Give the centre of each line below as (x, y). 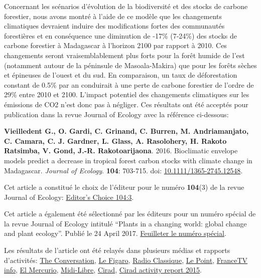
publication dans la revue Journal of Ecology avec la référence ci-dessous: (116, 114)
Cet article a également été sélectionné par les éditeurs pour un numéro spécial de (130, 214)
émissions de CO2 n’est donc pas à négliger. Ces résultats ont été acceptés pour (126, 104)
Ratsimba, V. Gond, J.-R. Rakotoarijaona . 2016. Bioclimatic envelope (121, 151)
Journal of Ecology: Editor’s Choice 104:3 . (69, 197)
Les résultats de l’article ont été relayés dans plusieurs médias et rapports (117, 250)
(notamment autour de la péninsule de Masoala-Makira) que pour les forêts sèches (130, 65)
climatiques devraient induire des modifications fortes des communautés (114, 26)
